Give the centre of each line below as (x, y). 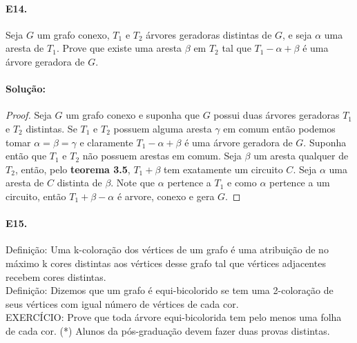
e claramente (106, 142)
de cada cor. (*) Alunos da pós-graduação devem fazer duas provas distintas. (168, 330)
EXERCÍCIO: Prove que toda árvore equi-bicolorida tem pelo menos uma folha (174, 317)
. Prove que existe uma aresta (119, 48)
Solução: (26, 89)
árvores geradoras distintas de (209, 34)
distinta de (79, 183)
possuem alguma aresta (163, 128)
